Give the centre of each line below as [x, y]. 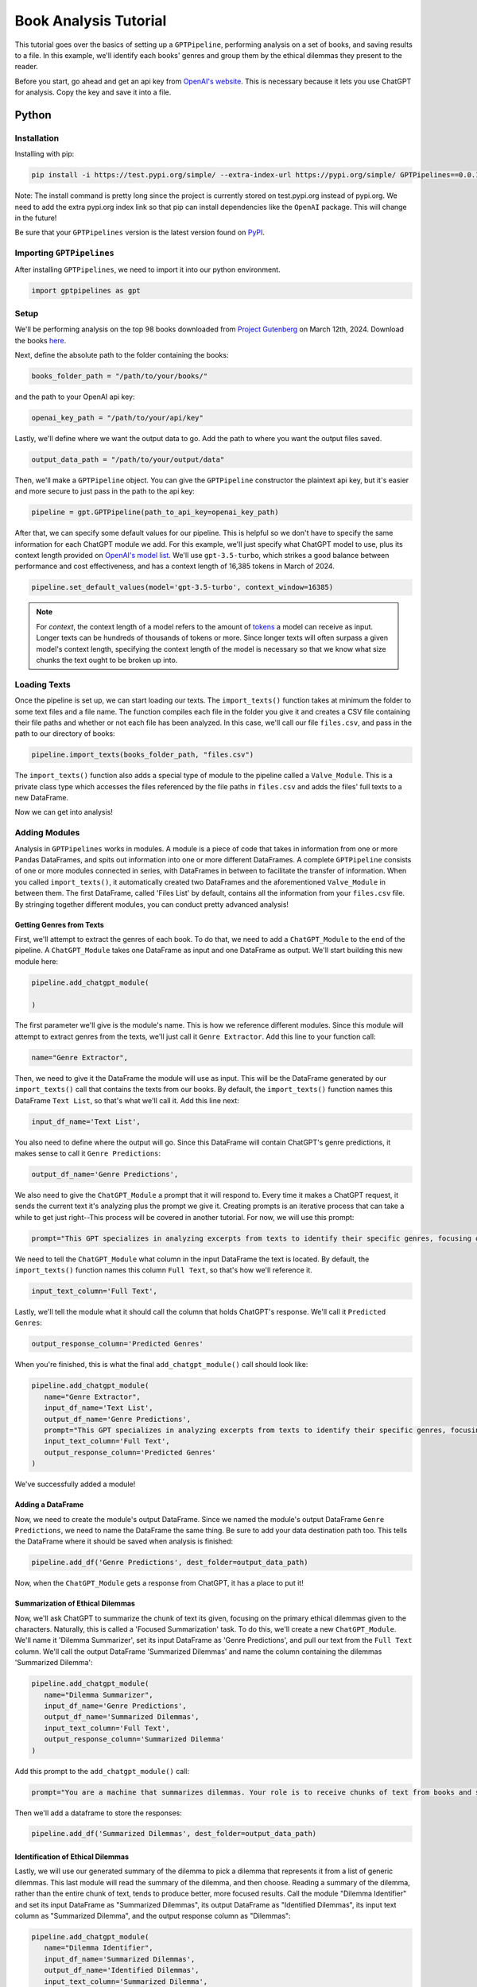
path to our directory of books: [65, 734]
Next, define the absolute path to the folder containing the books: [122, 355]
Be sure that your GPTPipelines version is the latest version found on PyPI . [140, 232]
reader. [27, 67]
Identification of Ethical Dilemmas [72, 1857]
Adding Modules [47, 833]
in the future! [36, 218]
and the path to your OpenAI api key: [75, 397]
